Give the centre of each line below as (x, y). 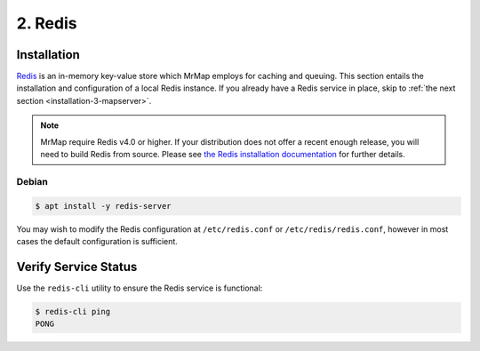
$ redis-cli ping (73, 311)
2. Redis (47, 23)
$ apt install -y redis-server (104, 206)
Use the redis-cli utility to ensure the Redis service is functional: (140, 288)
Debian (32, 181)
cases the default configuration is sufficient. (97, 241)
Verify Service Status (77, 267)
